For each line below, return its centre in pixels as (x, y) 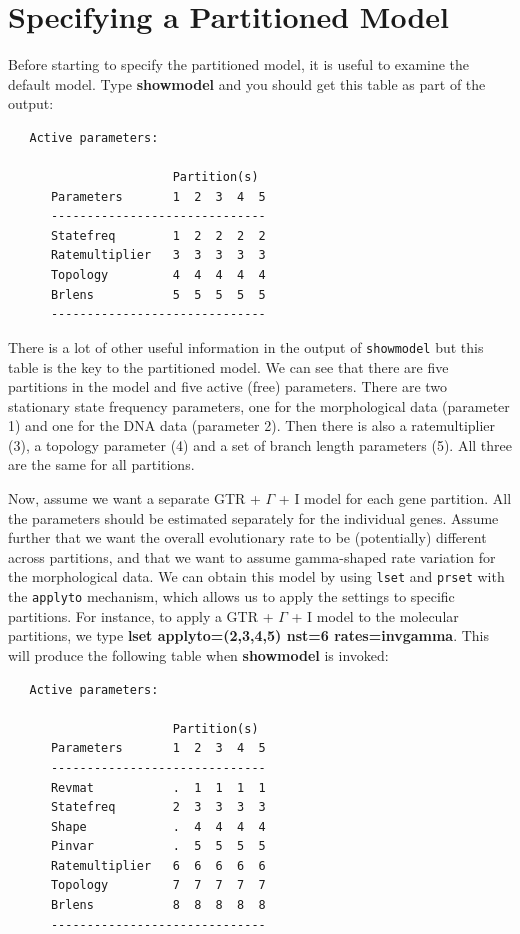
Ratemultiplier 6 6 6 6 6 (158, 865)
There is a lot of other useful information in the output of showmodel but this (246, 346)
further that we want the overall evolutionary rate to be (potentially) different (247, 537)
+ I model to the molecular (375, 615)
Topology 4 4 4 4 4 (158, 275)
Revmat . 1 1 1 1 (158, 787)
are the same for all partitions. (101, 464)
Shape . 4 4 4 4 (158, 826)
